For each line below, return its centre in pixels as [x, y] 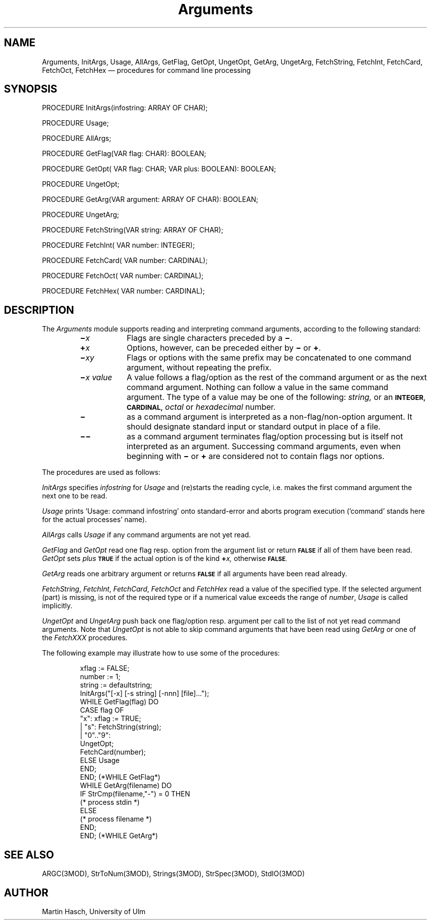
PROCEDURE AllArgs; [77, 138]
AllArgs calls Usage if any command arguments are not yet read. [146, 535]
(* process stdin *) [110, 802]
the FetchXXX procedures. [85, 638]
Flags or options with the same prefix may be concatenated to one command [269, 358]
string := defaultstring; [116, 685]
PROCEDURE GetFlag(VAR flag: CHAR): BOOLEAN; [124, 154]
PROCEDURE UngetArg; [81, 215]
